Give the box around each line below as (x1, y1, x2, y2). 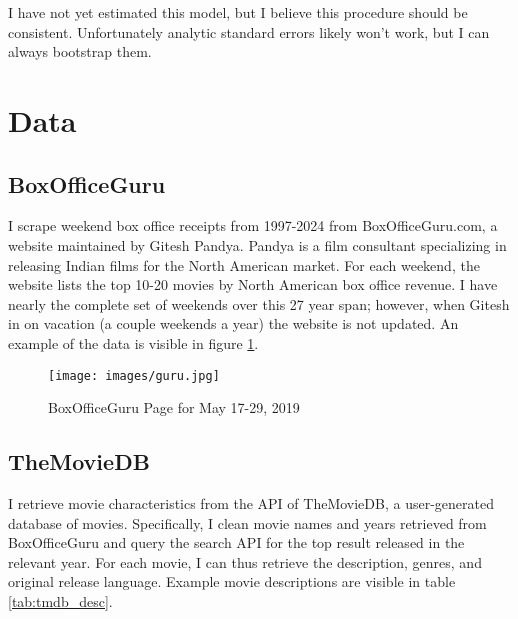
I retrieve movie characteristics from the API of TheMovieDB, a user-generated (8, 492, 494, 513)
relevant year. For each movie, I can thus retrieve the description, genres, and (8, 551, 482, 572)
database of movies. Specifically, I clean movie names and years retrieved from (8, 512, 487, 533)
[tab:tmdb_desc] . (8, 590, 113, 611)
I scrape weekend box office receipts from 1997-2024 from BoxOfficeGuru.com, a (8, 215, 498, 236)
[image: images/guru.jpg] (48, 368, 220, 383)
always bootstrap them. (8, 41, 152, 62)
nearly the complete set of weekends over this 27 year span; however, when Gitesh (8, 293, 510, 314)
